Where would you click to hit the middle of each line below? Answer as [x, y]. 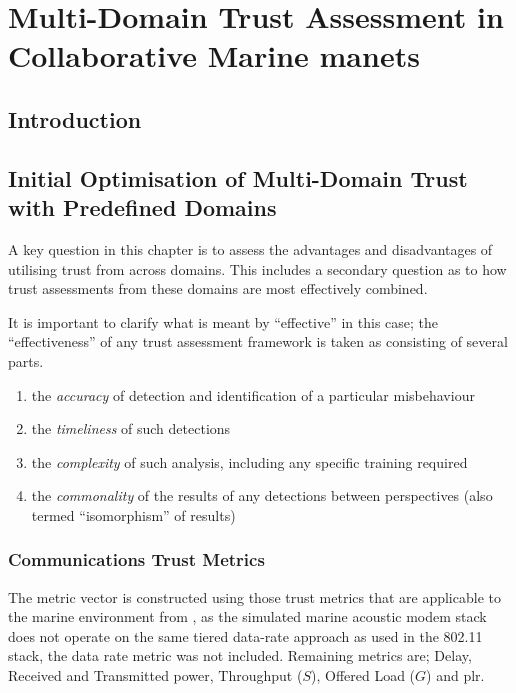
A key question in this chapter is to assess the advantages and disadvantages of [250, 248]
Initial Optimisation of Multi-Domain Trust [238, 177]
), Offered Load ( [363, 675]
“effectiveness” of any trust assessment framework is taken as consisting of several [258, 341]
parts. [26, 360]
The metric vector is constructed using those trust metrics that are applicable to [254, 596]
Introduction [75, 118]
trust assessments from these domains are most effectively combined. [218, 288]
